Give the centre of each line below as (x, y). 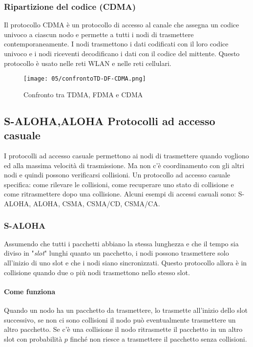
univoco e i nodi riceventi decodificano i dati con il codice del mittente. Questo (122, 53)
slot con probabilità (33, 338)
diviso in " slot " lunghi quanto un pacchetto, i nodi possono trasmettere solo (116, 253)
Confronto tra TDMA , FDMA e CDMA (83, 94)
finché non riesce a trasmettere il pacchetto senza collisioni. (158, 338)
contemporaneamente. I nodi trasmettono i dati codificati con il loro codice (116, 44)
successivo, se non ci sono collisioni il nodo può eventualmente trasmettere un (120, 319)
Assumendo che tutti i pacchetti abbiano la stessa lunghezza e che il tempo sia (121, 243)
